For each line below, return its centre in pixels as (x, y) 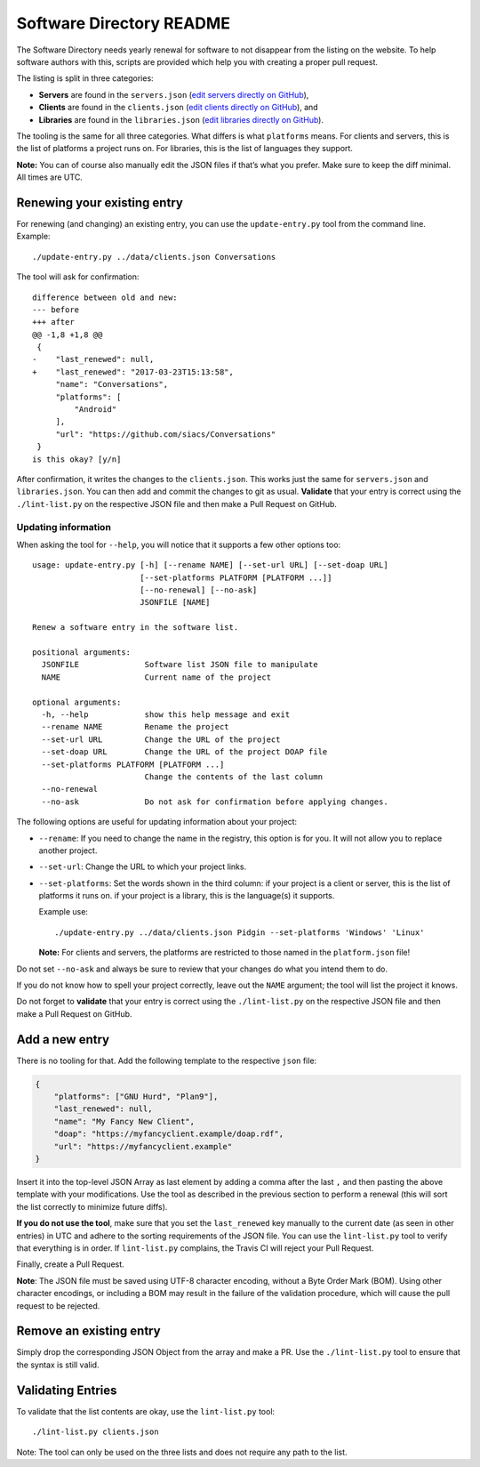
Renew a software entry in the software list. (136, 628)
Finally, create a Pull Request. (70, 1264)
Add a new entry (63, 1040)
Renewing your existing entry (100, 202)
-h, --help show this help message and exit (166, 715)
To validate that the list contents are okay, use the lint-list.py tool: (146, 1411)
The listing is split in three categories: (85, 78)
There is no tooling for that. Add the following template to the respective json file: (167, 1060)
